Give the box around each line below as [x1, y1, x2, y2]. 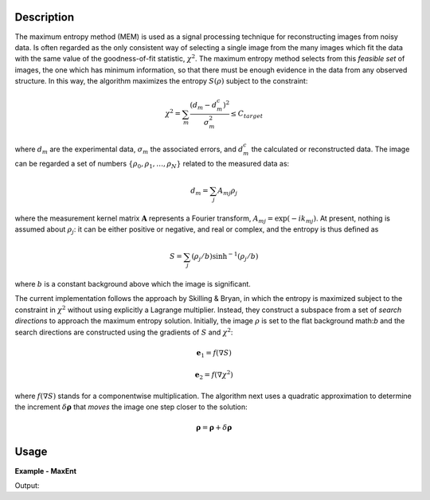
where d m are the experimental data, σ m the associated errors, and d [14, 144, 244, 155]
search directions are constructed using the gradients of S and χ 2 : [14, 326, 233, 337]
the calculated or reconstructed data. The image [251, 144, 410, 154]
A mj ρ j [217, 186, 238, 197]
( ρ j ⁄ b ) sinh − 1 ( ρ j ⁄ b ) [191, 251, 259, 263]
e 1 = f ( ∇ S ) [196, 348, 233, 359]
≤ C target [230, 109, 264, 120]
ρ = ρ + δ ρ [196, 423, 233, 432]
